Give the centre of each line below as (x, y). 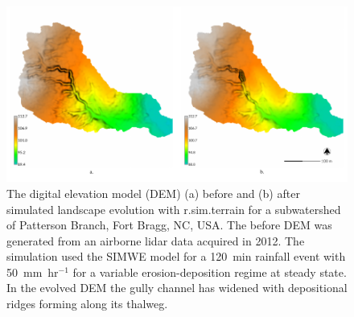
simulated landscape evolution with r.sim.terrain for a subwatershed (174, 209)
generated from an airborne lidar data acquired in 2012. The (156, 240)
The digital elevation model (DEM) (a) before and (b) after (153, 193)
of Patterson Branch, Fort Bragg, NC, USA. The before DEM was (169, 225)
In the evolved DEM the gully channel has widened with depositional (177, 288)
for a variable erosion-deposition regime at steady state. (210, 272)
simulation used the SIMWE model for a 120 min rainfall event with (176, 256)
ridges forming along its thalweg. (87, 304)
